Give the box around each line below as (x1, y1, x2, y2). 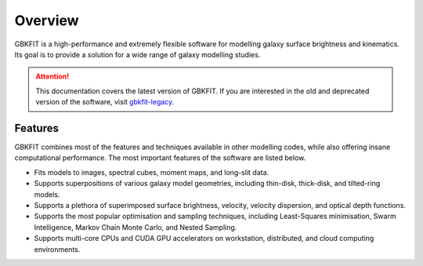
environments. (34, 244, 81, 254)
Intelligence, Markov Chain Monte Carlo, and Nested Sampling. (34, 222, 237, 231)
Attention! (35, 71, 70, 82)
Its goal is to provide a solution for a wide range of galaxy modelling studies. (14, 49, 261, 59)
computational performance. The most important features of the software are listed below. (14, 153, 306, 162)
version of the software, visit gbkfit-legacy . (35, 97, 175, 107)
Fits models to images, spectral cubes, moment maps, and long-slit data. (34, 167, 269, 177)
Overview (14, 12, 79, 29)
